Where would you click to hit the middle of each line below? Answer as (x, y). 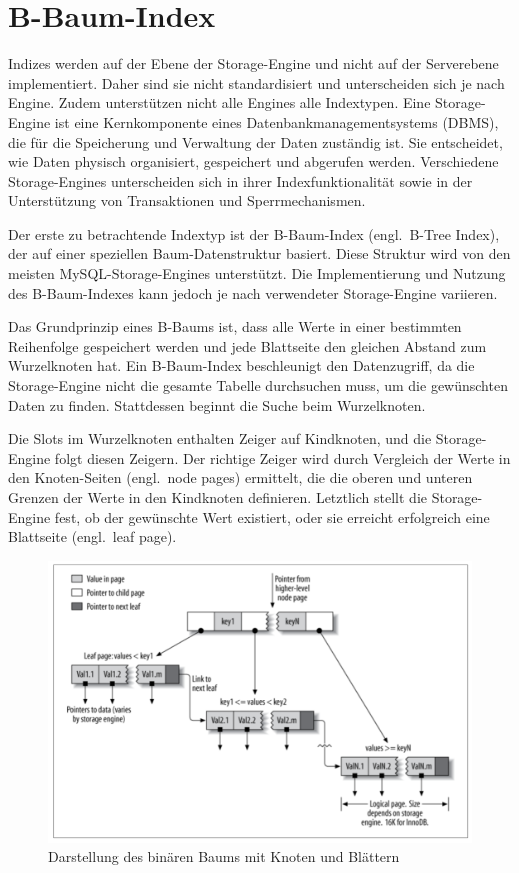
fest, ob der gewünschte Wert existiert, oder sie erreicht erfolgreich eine (272, 516)
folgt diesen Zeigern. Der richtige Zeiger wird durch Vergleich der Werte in (282, 457)
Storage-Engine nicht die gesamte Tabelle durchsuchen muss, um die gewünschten (258, 385)
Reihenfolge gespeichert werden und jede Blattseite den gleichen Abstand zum (247, 345)
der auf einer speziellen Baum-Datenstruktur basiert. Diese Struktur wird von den (259, 253)
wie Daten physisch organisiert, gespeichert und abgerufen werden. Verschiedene (253, 161)
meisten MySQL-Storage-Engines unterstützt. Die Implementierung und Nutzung (257, 273)
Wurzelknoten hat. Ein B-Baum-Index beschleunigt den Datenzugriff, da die (241, 365)
